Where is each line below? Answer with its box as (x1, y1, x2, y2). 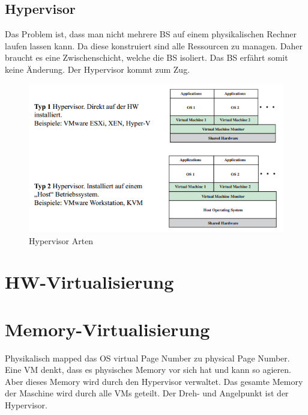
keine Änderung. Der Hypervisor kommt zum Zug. (5, 63, 190, 75)
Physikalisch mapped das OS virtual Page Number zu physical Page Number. (5, 351, 290, 364)
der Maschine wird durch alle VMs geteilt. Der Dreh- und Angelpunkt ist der (5, 387, 289, 399)
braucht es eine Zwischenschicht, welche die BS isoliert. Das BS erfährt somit (5, 51, 288, 64)
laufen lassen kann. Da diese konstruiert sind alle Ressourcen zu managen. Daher (5, 39, 303, 52)
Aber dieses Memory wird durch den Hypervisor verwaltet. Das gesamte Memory (5, 375, 303, 387)
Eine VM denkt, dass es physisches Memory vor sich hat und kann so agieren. (5, 363, 291, 376)
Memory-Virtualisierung (5, 316, 210, 341)
